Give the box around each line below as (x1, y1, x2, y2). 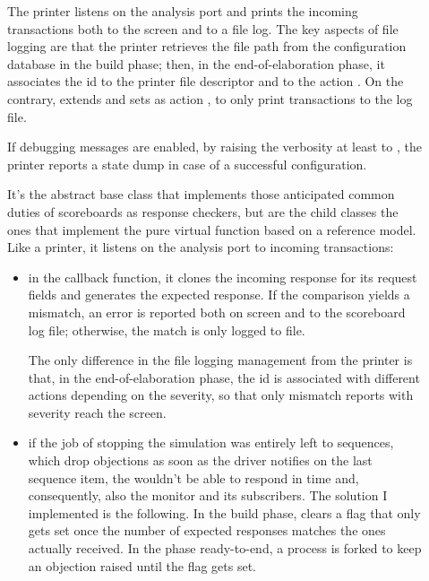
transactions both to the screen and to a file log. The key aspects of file (7, 19, 399, 38)
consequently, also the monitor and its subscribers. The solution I (28, 486, 388, 505)
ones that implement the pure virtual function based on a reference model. (7, 220, 416, 238)
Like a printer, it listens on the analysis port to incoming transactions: (7, 238, 394, 256)
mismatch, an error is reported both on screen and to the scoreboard (28, 302, 406, 321)
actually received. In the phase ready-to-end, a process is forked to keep (28, 539, 422, 558)
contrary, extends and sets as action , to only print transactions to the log (7, 89, 413, 108)
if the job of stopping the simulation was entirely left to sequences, (28, 433, 394, 452)
